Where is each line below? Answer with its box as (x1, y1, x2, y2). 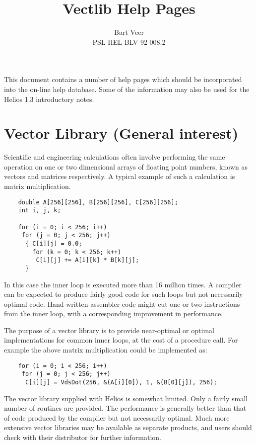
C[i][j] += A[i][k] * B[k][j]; (36, 257, 139, 264)
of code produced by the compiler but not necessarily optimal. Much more (4, 412, 230, 423)
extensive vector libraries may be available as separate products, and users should (4, 422, 252, 433)
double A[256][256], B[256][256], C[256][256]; (18, 198, 178, 206)
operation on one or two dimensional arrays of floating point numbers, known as (4, 161, 248, 172)
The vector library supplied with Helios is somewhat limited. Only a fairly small (4, 393, 248, 403)
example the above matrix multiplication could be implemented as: (4, 345, 207, 355)
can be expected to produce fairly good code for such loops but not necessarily (4, 289, 243, 299)
